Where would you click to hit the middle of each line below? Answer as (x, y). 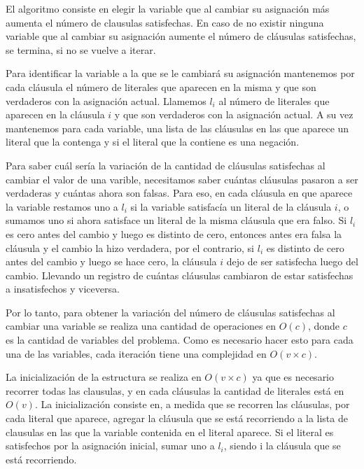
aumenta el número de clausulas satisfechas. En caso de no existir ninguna (165, 22)
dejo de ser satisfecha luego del (292, 261)
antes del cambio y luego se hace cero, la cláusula (111, 261)
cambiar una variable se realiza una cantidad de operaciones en (141, 326)
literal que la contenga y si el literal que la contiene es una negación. (153, 142)
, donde (324, 326)
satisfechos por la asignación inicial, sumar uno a (110, 446)
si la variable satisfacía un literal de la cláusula (231, 206)
